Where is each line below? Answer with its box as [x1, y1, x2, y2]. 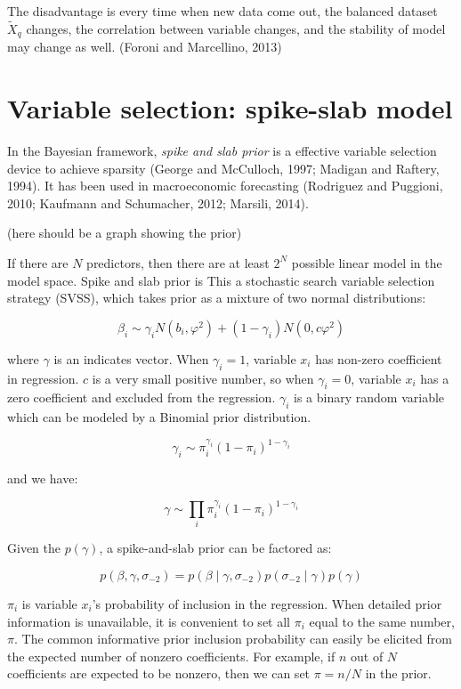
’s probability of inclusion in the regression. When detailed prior [92, 595, 442, 613]
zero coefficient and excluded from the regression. [7, 388, 276, 407]
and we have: [7, 469, 78, 488]
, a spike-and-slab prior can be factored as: [99, 539, 332, 557]
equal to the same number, [309, 612, 455, 630]
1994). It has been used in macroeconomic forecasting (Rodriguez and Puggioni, [7, 176, 443, 195]
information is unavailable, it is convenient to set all [7, 612, 290, 630]
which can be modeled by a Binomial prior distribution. [7, 408, 311, 426]
